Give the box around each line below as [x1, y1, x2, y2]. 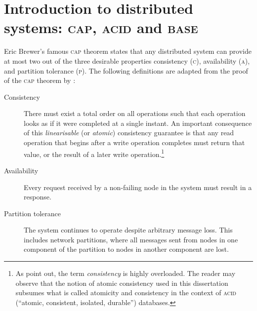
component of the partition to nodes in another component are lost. [24, 244, 229, 254]
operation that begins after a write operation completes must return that [24, 137, 245, 148]
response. [24, 192, 51, 202]
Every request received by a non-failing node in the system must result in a [24, 182, 252, 192]
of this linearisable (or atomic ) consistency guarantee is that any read [24, 127, 234, 138]
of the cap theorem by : [4, 75, 76, 85]
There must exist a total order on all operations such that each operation [24, 108, 246, 118]
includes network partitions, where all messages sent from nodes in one [24, 234, 238, 244]
